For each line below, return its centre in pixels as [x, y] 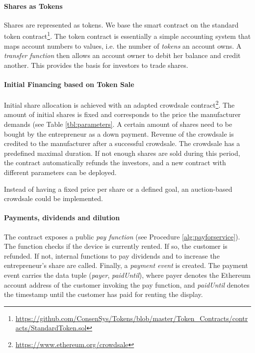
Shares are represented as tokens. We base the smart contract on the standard [121, 24]
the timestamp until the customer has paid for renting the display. [103, 294]
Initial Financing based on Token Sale [69, 84]
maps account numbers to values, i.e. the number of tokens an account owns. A [123, 45]
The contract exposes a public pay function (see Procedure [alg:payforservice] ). [122, 236]
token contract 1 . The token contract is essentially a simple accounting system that [127, 35]
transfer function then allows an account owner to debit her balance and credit [122, 55]
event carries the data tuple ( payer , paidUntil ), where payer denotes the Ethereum [127, 275]
